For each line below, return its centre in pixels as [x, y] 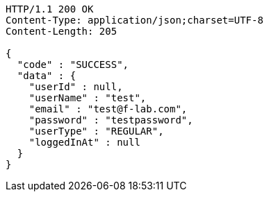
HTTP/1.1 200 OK [50, 9]
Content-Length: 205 [62, 31]
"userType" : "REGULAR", [96, 131]
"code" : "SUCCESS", [73, 65]
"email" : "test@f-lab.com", [108, 109]
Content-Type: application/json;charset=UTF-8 [134, 20]
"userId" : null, [76, 87]
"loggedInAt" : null [84, 142]
